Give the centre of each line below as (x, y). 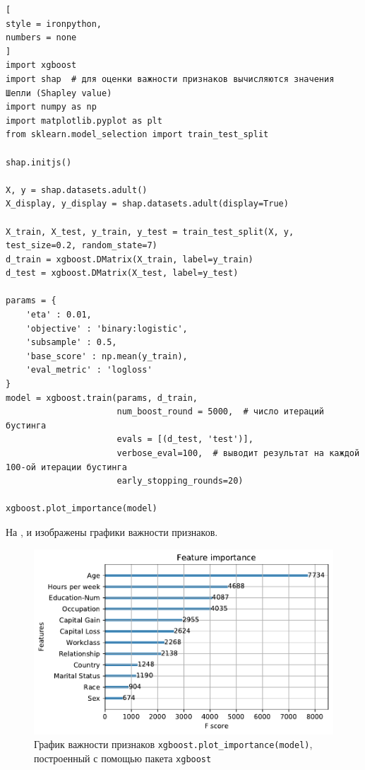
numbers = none (41, 38)
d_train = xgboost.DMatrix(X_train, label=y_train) (130, 259)
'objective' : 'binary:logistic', (107, 328)
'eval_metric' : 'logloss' (89, 370)
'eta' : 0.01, (59, 315)
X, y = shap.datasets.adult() (77, 190)
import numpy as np (51, 107)
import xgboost (41, 65)
